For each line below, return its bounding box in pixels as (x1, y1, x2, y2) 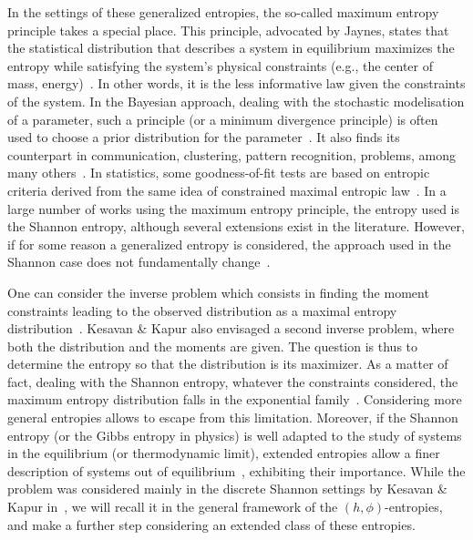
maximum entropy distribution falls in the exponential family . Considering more (7, 390, 462, 409)
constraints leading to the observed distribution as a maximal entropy (7, 301, 397, 320)
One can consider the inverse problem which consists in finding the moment (7, 282, 429, 301)
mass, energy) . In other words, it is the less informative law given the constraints (7, 74, 466, 93)
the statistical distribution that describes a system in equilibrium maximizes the (7, 38, 455, 57)
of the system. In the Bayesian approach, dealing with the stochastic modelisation (7, 91, 465, 110)
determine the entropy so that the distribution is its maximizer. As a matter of (7, 354, 448, 373)
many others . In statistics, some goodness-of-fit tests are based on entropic (7, 163, 430, 182)
